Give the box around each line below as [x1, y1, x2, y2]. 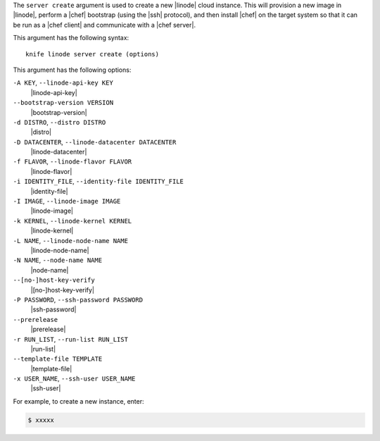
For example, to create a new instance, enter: [13, 397, 144, 405]
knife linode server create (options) [25, 50, 160, 58]
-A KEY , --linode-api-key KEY [13, 78, 114, 87]
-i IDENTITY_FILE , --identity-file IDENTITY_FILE [13, 177, 184, 186]
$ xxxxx [27, 416, 54, 424]
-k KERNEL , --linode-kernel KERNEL [13, 216, 132, 225]
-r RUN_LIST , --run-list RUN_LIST [13, 335, 128, 343]
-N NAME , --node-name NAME [13, 256, 102, 264]
